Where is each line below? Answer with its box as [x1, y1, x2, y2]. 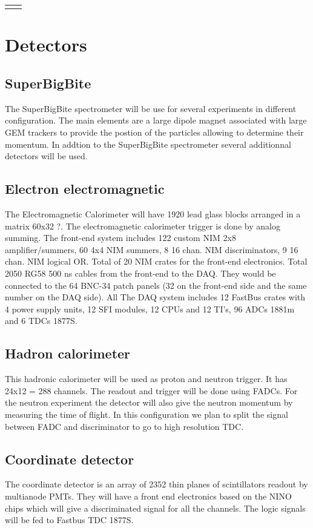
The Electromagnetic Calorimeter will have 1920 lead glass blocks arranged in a [5, 208, 301, 220]
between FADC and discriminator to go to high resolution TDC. [5, 420, 244, 432]
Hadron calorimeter [5, 344, 131, 363]
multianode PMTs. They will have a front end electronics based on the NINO [5, 489, 292, 502]
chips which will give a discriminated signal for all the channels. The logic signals [5, 501, 306, 514]
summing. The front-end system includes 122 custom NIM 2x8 [5, 231, 236, 244]
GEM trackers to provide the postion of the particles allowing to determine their [5, 126, 304, 139]
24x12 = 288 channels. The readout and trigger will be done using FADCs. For [5, 384, 298, 397]
